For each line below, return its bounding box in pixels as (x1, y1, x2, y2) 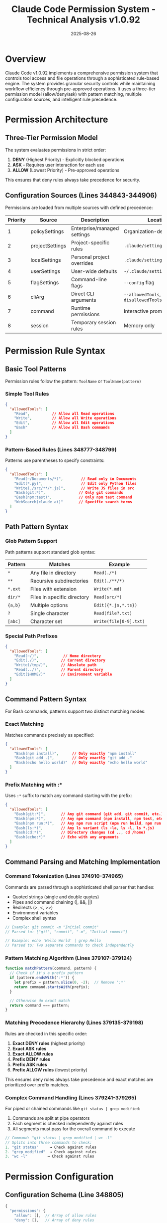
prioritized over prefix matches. (5, 1081, 70, 1088)
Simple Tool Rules (5, 391, 49, 398)
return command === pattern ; (9, 1003, 70, 1008)
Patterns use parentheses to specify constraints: (5, 457, 105, 463)
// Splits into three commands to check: (5, 1140, 92, 1145)
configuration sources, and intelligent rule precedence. (5, 96, 118, 102)
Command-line (71, 276, 107, 283)
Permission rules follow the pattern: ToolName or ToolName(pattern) (5, 378, 142, 384)
